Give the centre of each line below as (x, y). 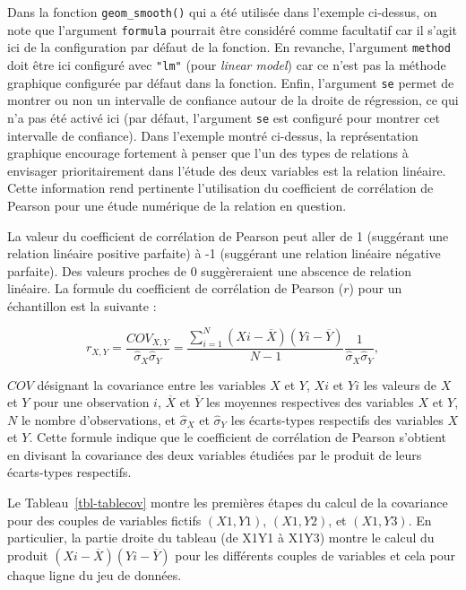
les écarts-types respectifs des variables (337, 419)
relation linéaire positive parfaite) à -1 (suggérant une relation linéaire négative (224, 253)
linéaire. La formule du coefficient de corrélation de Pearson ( (176, 288)
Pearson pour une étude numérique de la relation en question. (177, 205)
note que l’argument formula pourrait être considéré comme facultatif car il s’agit (233, 29)
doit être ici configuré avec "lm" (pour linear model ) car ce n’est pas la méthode (227, 64)
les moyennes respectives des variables (310, 402)
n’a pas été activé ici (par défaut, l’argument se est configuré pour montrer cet (224, 117)
